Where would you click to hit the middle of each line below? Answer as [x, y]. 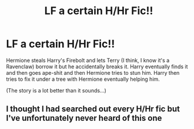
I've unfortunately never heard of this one [84, 118]
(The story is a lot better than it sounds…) [56, 90]
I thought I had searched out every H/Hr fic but [93, 109]
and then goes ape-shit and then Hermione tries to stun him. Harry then [93, 72]
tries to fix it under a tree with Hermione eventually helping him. [83, 79]
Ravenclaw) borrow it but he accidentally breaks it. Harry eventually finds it [97, 67]
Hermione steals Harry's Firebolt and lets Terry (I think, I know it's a [88, 60]
